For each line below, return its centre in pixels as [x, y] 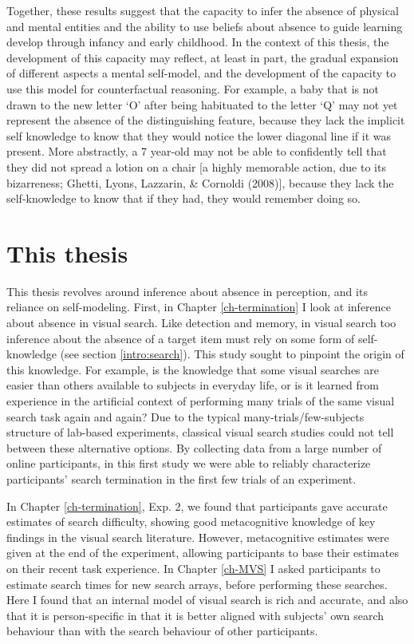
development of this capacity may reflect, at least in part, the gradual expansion [203, 57]
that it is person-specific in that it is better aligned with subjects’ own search [195, 615]
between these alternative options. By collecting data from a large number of [194, 447]
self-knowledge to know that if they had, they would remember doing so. [183, 198]
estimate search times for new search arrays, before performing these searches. [197, 584]
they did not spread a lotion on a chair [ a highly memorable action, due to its [196, 166]
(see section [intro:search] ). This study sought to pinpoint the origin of [232, 354]
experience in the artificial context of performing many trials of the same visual [201, 401]
